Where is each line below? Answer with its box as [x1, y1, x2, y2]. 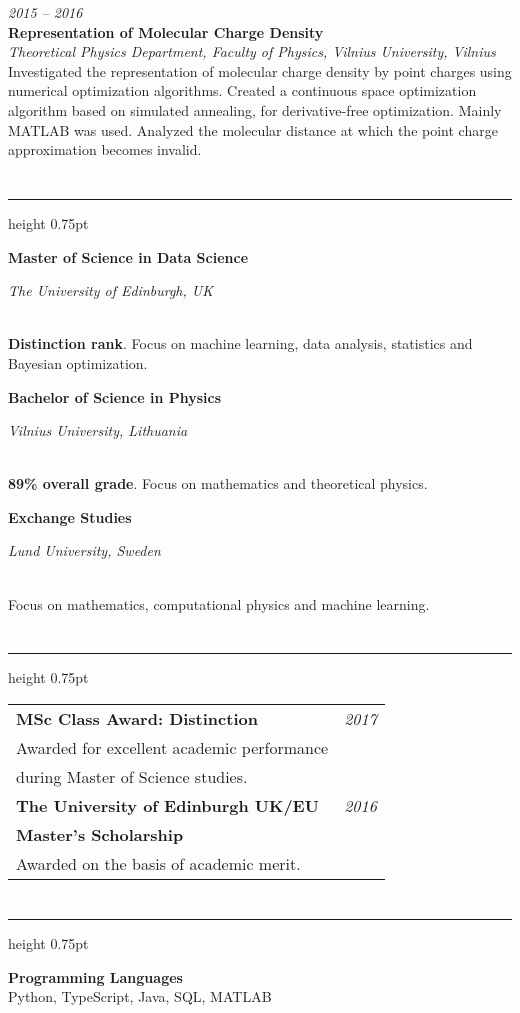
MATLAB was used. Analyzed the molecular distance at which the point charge [8, 119, 498, 140]
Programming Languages [8, 966, 183, 987]
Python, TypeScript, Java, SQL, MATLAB [8, 986, 272, 1007]
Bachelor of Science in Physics [8, 386, 222, 407]
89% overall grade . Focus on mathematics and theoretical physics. [8, 473, 428, 494]
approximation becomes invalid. [8, 139, 202, 160]
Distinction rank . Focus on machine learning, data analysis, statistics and [8, 333, 473, 354]
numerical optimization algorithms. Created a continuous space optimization [8, 80, 477, 101]
